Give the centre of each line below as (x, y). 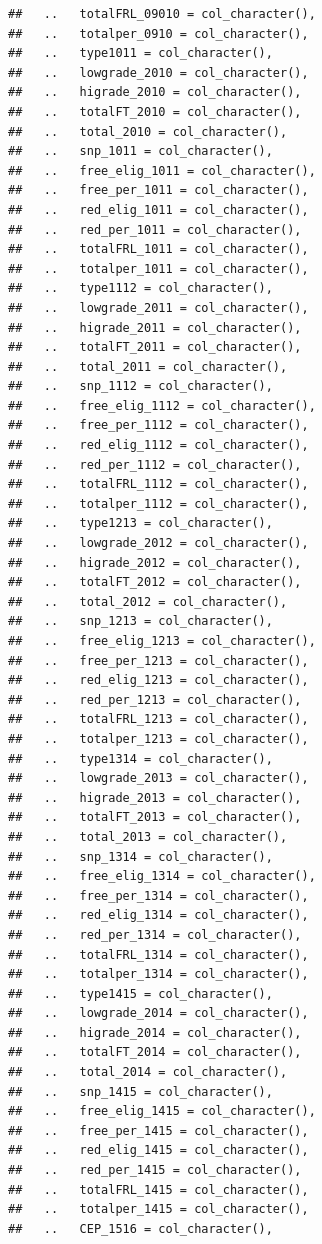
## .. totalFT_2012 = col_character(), (155, 582)
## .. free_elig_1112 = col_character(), (162, 405)
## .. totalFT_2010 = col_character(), (155, 111)
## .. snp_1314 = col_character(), (140, 856)
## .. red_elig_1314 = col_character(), (158, 915)
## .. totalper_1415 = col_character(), (158, 1209)
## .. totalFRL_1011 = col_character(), (158, 249)
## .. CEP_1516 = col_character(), (140, 1228)
